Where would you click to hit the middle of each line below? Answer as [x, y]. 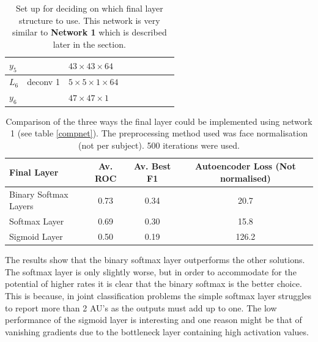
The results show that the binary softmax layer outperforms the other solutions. [155, 260]
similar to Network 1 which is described [89, 32]
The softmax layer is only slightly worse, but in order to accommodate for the [151, 271]
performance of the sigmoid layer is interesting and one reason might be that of [153, 320]
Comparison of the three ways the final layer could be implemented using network [159, 121]
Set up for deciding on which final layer [89, 8]
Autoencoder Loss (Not [245, 166]
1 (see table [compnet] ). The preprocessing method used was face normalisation [159, 133]
